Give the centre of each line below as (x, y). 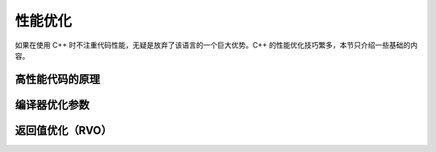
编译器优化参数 (52, 105)
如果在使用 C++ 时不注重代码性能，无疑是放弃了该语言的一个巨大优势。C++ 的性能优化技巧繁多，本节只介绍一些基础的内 (216, 45)
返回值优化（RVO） (63, 130)
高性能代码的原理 (57, 79)
